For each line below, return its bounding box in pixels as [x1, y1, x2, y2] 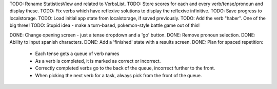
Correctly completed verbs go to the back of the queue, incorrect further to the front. [35, 65, 215, 72]
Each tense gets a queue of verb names [35, 50, 120, 57]
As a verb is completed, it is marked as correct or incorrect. [35, 58, 161, 64]
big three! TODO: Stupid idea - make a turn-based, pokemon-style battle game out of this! [9, 22, 200, 28]
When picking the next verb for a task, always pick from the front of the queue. [35, 72, 202, 78]
